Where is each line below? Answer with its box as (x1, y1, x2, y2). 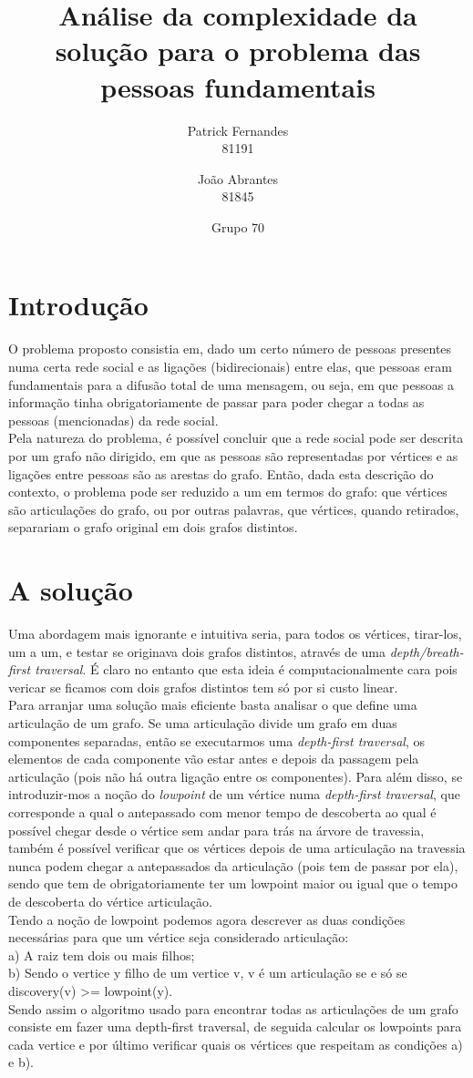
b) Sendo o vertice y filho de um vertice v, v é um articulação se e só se (8, 963, 407, 982)
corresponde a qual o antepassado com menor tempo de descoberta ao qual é (8, 803, 437, 821)
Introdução (8, 286, 149, 323)
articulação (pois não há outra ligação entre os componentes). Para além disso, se (8, 766, 463, 785)
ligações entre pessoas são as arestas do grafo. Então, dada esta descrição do (8, 464, 434, 483)
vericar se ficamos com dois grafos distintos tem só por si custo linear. (8, 677, 398, 696)
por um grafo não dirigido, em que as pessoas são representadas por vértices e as (8, 446, 458, 465)
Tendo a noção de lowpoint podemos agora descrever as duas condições (8, 909, 406, 929)
